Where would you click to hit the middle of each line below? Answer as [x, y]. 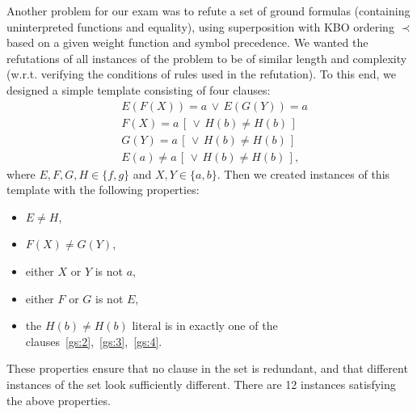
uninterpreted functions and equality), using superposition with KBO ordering [200, 26]
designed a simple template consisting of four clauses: [139, 89]
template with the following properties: [103, 190]
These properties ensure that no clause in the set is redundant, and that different [207, 368]
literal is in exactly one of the [205, 325]
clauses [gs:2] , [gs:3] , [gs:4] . [94, 341]
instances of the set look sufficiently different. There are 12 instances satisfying [201, 384]
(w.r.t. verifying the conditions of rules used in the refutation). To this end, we [201, 74]
